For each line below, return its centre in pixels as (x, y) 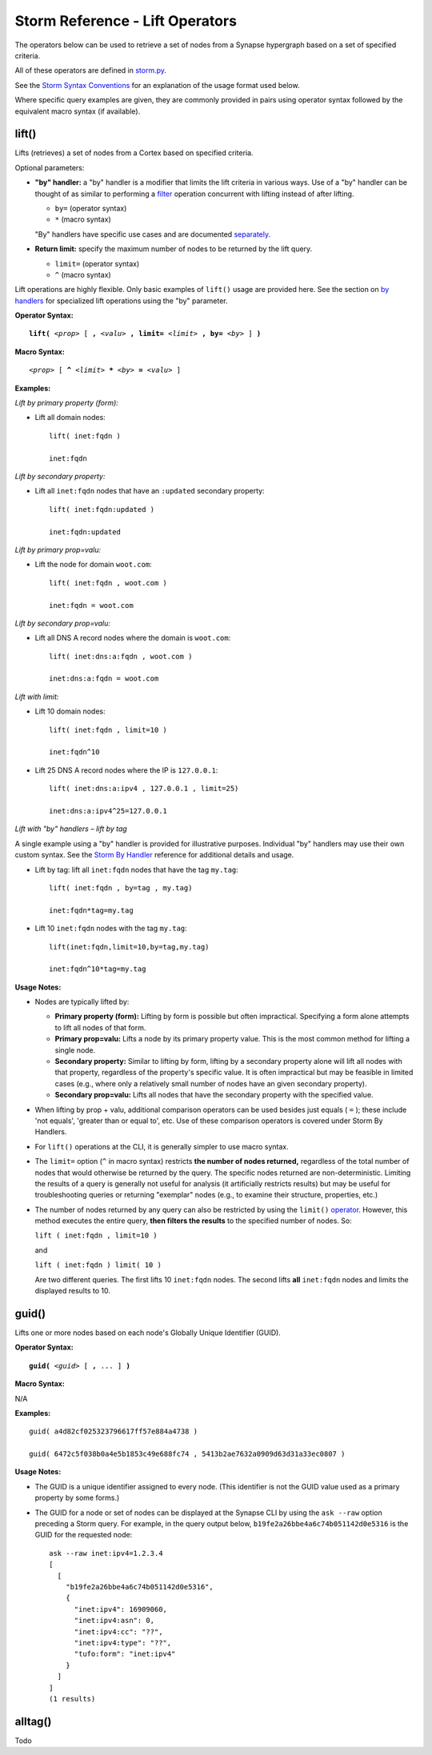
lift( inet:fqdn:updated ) (102, 509)
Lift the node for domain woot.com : (93, 565)
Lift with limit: (37, 697)
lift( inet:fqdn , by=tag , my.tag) (121, 887)
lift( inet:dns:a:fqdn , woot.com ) (121, 656)
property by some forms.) (77, 1498)
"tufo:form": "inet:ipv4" (125, 1654)
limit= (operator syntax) (97, 263)
